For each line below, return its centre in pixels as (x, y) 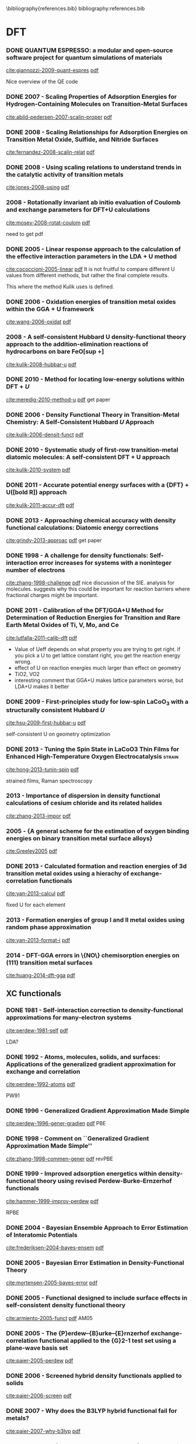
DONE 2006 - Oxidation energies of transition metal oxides (91, 302)
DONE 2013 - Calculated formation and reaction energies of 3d (96, 866)
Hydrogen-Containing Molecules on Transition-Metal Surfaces (97, 104)
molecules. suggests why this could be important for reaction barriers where (98, 589)
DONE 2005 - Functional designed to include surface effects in (97, 1298)
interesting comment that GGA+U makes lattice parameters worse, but (99, 680)
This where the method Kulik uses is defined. (60, 287)
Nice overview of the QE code (42, 82)
